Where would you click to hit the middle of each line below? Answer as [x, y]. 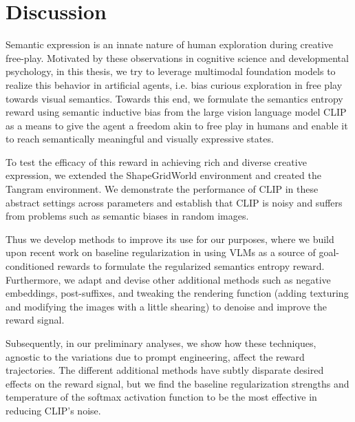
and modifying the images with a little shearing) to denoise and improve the [166, 306]
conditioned [30, 266]
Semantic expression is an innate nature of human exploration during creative [170, 44]
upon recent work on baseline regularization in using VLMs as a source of [161, 252]
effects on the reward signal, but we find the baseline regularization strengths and [177, 383]
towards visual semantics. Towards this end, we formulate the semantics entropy [174, 98]
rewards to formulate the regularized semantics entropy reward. [191, 266]
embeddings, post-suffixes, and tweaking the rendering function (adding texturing [177, 293]
